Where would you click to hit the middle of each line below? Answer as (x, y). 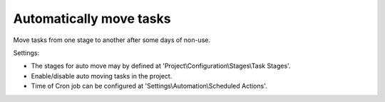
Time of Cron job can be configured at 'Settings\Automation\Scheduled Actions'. (149, 86)
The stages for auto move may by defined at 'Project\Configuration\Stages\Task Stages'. (161, 66)
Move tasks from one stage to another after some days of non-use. (112, 40)
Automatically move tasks (92, 19)
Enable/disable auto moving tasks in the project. (102, 76)
